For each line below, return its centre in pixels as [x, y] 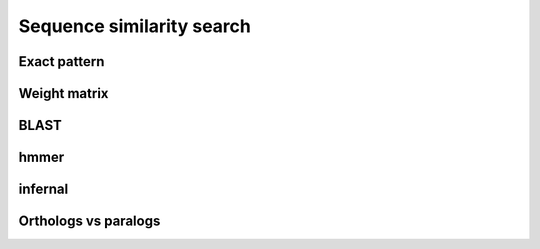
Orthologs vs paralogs [89, 221]
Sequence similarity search [135, 26]
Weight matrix [63, 93]
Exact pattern [61, 61]
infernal [43, 189]
